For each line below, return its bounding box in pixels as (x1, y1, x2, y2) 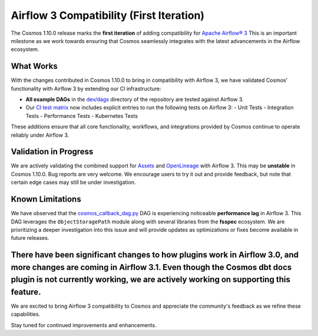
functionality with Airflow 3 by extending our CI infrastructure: (11, 85, 161, 92)
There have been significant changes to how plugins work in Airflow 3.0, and (11, 250, 299, 260)
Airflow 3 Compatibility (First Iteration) (11, 9, 205, 22)
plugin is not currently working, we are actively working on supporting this (11, 275, 291, 285)
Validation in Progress (11, 147, 94, 157)
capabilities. (11, 311, 41, 318)
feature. (11, 286, 41, 297)
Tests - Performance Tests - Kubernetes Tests (25, 112, 138, 119)
